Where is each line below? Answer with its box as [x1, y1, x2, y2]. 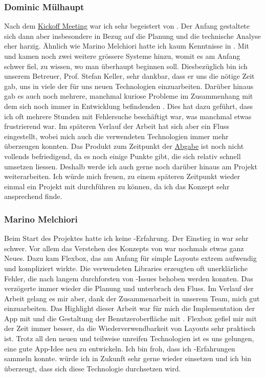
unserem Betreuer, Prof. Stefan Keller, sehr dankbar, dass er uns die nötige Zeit [4, 71, 255, 81]
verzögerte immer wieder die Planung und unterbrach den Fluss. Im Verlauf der [4, 283, 254, 294]
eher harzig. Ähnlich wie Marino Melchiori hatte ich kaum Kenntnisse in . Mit [4, 40, 250, 51]
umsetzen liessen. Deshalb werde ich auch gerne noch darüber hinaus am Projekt [4, 161, 257, 171]
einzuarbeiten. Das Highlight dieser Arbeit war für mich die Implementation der [4, 303, 255, 314]
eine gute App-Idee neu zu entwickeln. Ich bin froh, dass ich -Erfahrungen [4, 343, 235, 353]
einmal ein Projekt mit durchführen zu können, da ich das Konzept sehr [4, 181, 230, 191]
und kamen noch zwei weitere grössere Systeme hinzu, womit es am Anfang [4, 51, 240, 61]
